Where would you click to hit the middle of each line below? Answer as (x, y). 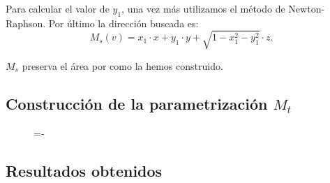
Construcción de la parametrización (137, 103)
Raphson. (26, 23)
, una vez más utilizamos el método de (203, 8)
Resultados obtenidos (84, 170)
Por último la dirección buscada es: (123, 23)
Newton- (307, 8)
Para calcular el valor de (58, 8)
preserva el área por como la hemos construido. (122, 65)
